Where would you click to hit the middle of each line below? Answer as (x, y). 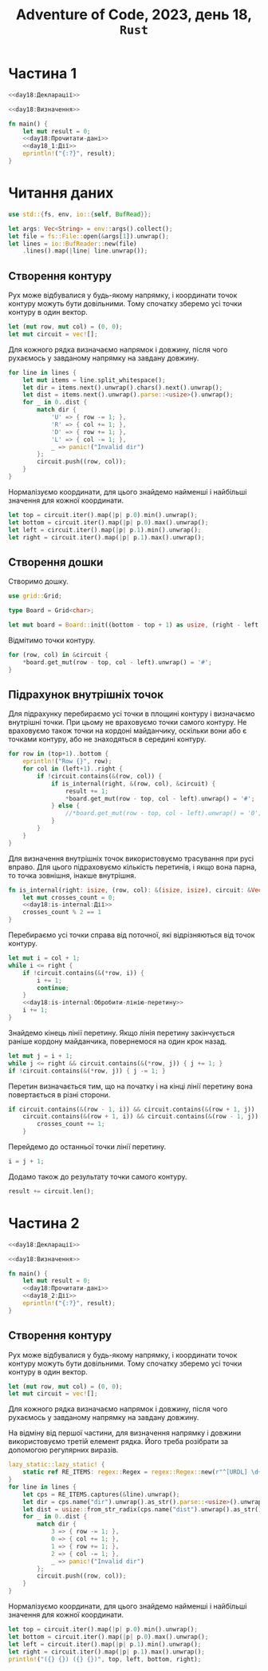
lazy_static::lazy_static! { (57, 1465)
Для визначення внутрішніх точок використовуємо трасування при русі (131, 858)
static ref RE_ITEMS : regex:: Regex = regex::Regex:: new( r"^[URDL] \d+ (142, 1472)
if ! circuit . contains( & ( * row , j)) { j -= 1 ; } (87, 1071)
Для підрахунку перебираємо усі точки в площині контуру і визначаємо (132, 714)
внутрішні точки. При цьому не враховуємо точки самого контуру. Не (128, 722)
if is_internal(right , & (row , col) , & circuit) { (133, 784)
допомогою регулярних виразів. (63, 1450)
